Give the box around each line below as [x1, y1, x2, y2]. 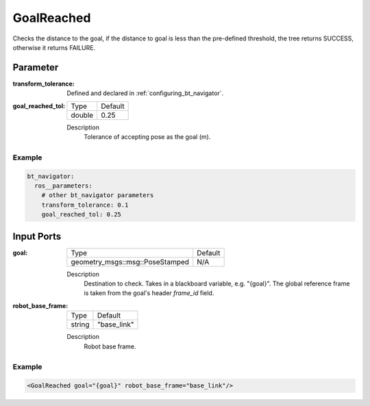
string [71, 320, 90, 329]
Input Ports [12, 230, 62, 242]
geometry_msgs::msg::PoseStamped [71, 257, 190, 266]
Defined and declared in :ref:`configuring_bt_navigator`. [66, 89, 224, 97]
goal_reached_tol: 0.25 [41, 211, 121, 218]
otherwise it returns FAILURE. [12, 43, 96, 51]
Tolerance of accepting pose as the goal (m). [84, 133, 211, 141]
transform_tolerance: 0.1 [41, 201, 129, 209]
